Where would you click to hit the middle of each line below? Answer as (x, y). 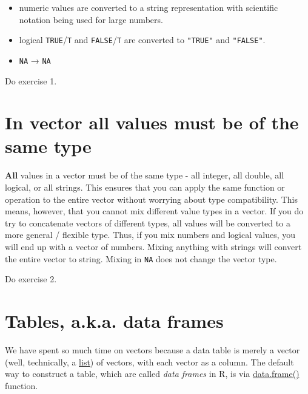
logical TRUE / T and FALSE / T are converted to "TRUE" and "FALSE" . (142, 40)
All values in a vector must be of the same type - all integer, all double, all (145, 175)
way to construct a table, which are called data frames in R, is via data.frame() (152, 374)
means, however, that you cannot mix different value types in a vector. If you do (154, 211)
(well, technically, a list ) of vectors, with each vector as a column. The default (149, 362)
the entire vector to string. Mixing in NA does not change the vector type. (141, 258)
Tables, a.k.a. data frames (114, 321)
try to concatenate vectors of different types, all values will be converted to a (148, 222)
